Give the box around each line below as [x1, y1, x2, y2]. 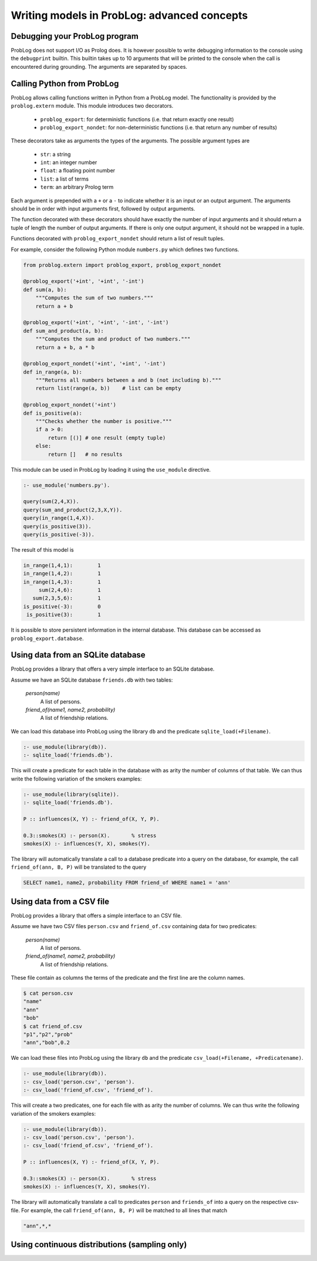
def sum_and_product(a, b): [23, 327, 104, 334]
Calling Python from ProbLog [11, 78, 119, 88]
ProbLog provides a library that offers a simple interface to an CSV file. [11, 912, 182, 919]
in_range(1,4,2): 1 [23, 571, 101, 577]
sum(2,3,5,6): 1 [32, 595, 101, 602]
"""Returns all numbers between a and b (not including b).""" [35, 377, 222, 383]
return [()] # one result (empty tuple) [48, 434, 166, 441]
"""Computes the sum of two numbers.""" [35, 295, 154, 301]
